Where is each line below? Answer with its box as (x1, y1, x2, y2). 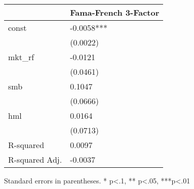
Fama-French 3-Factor (70, 7, 160, 18)
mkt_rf (8, 51, 34, 63)
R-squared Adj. (8, 154, 62, 165)
